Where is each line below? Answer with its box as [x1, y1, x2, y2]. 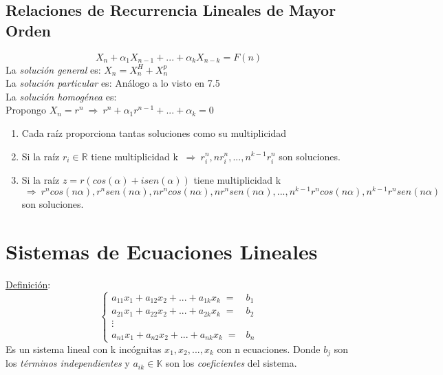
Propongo [6, 103, 46, 117]
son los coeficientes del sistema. [165, 356, 297, 370]
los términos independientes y [6, 356, 130, 370]
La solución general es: [6, 62, 101, 76]
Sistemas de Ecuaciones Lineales [6, 237, 318, 266]
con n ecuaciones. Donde [217, 341, 321, 356]
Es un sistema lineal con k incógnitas [6, 341, 162, 356]
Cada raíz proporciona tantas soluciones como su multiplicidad [21, 125, 287, 140]
